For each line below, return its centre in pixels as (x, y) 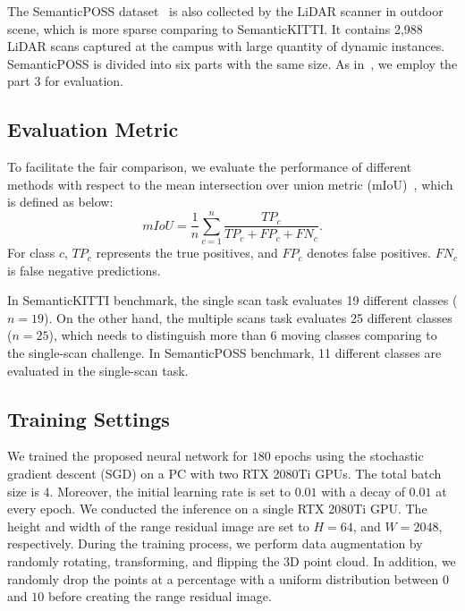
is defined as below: (60, 202)
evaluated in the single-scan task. (98, 370)
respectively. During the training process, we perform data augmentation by (215, 543)
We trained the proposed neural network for (128, 456)
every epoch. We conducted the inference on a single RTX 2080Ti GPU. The (217, 509)
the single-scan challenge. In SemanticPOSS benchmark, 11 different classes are (224, 353)
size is (23, 491)
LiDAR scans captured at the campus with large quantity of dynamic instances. (226, 46)
